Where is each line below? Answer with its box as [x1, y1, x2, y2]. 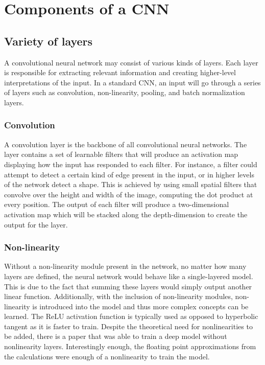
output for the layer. [4, 219, 68, 230]
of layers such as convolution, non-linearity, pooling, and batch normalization [4, 87, 245, 98]
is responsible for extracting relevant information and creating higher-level [4, 67, 236, 78]
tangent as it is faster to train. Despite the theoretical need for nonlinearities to [4, 321, 253, 331]
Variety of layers [4, 33, 93, 49]
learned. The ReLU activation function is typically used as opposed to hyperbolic [4, 311, 258, 322]
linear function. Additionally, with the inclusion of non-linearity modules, [4, 291, 233, 302]
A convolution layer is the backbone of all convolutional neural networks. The [4, 139, 247, 149]
